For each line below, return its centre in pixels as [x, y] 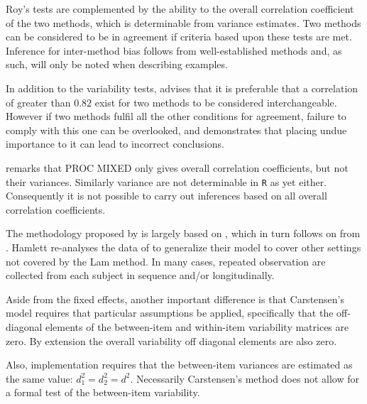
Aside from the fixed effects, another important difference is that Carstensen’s [175, 299]
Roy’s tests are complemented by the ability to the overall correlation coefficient [180, 9]
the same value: [39, 378]
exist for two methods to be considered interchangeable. [216, 102]
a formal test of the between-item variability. [103, 392]
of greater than [38, 102]
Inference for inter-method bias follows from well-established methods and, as [174, 50]
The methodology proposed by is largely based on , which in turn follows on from [183, 233]
